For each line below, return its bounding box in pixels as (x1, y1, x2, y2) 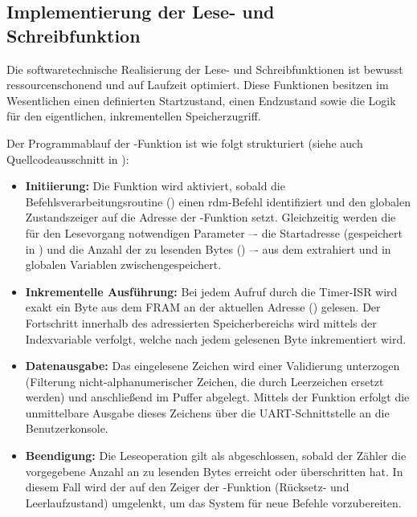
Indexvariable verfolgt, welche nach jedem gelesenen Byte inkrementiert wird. (25, 330, 407, 347)
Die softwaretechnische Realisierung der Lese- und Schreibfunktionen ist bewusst (6, 60, 403, 77)
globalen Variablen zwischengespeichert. (25, 256, 222, 273)
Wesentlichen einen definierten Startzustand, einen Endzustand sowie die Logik (6, 92, 396, 108)
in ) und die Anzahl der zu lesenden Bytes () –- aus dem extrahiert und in (25, 240, 391, 257)
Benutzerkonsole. (25, 420, 108, 437)
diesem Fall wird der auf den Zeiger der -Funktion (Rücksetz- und (25, 478, 350, 495)
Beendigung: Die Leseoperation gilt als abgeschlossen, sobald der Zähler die (25, 447, 407, 464)
